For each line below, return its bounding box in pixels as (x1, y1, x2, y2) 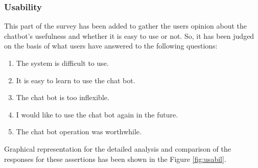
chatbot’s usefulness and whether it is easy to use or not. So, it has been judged (4, 30, 254, 41)
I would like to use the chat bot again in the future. (16, 109, 178, 119)
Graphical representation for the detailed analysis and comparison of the (4, 143, 231, 154)
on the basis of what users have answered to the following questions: (4, 40, 218, 51)
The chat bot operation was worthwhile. (16, 126, 142, 137)
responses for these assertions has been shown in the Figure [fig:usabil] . (4, 153, 226, 164)
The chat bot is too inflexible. (16, 92, 109, 103)
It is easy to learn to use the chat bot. (16, 75, 135, 85)
